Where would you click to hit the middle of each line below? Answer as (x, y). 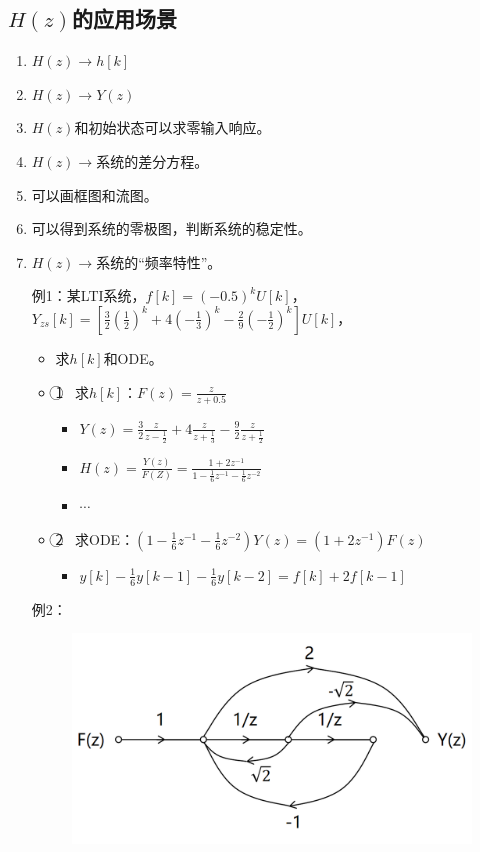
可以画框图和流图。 (94, 194)
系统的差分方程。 (152, 160)
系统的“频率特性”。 (159, 261)
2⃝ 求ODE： (95, 538)
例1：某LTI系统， (88, 295)
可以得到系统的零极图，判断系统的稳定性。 (171, 228)
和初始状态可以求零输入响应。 (172, 127)
